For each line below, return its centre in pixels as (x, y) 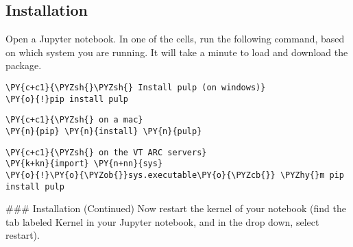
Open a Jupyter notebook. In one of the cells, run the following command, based (175, 39)
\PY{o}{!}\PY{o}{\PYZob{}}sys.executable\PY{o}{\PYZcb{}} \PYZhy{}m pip (175, 175)
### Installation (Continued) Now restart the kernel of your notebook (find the (176, 208)
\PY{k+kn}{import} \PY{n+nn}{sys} (84, 164)
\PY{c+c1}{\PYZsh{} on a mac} (74, 120)
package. (24, 65)
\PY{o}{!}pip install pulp (67, 99)
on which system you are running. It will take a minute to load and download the (177, 52)
